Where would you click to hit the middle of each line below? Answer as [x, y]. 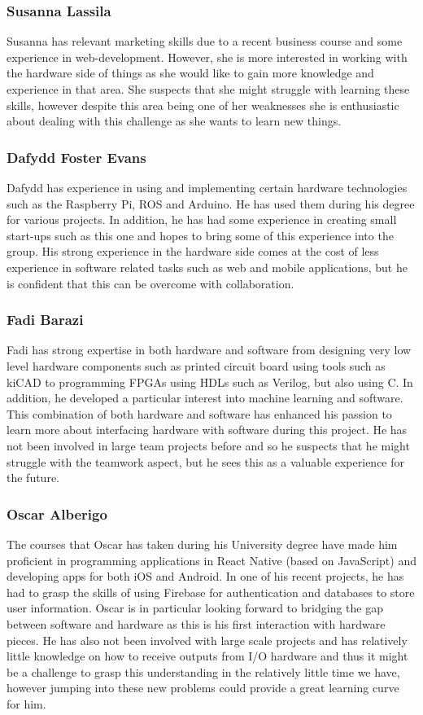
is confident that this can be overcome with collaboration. [150, 283]
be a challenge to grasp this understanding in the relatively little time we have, [203, 671]
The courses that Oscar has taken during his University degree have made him [202, 544]
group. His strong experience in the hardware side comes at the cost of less [193, 251]
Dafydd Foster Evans [76, 157]
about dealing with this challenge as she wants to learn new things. [174, 121]
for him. [26, 703]
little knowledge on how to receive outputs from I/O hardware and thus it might [207, 656]
